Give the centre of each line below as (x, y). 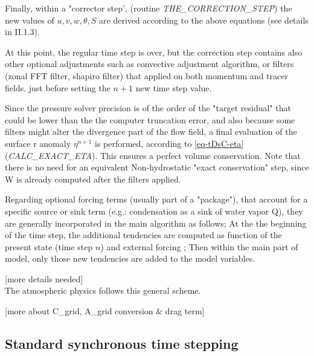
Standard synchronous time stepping (122, 344)
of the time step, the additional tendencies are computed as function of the (143, 235)
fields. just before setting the (58, 87)
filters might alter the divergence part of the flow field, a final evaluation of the (151, 131)
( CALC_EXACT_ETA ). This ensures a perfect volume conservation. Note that (153, 155)
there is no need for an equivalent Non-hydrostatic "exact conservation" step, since (157, 167)
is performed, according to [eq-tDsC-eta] (169, 143)
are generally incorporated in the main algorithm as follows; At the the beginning (156, 223)
